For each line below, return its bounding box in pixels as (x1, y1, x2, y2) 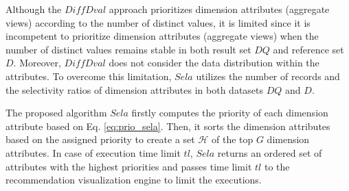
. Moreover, (13, 55, 61, 70)
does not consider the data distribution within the (109, 55, 319, 70)
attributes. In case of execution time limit (5, 145, 181, 160)
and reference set (273, 42, 344, 56)
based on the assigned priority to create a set (5, 132, 195, 147)
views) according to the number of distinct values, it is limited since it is (5, 15, 311, 29)
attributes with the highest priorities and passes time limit (5, 159, 252, 173)
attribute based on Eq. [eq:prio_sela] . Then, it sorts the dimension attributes (5, 118, 330, 133)
